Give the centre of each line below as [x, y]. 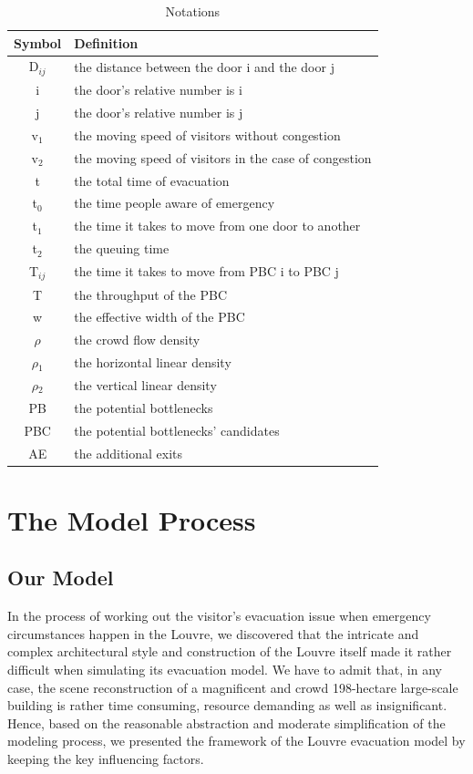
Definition [106, 42]
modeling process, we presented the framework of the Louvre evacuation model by [236, 741]
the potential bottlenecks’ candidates [177, 430]
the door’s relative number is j [159, 112]
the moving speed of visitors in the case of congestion [223, 157]
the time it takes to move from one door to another [217, 226]
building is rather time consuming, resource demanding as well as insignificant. [227, 705]
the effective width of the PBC [159, 317]
